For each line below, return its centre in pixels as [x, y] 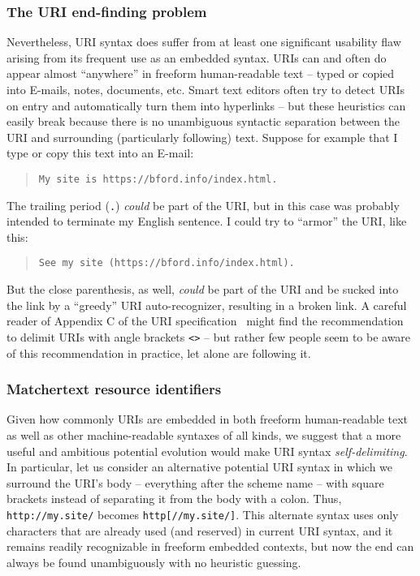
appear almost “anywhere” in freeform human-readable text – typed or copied [201, 73]
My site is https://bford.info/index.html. [158, 179]
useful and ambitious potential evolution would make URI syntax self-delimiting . [207, 451]
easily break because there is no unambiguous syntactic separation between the [203, 121]
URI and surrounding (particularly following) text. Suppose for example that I [202, 137]
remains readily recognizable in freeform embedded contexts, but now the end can [210, 546]
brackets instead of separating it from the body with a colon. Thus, [174, 499]
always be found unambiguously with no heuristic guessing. [154, 562]
